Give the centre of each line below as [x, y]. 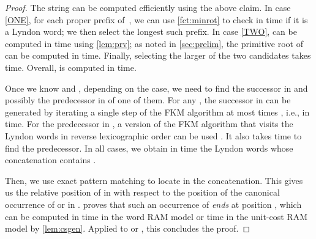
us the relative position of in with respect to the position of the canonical [142, 192]
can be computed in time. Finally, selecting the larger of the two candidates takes [158, 55]
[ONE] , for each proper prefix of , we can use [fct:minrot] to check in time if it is [156, 19]
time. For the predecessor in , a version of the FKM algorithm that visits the [149, 124]
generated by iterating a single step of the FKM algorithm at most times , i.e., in [157, 112]
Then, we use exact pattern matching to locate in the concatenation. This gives [154, 180]
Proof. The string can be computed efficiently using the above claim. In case [148, 7]
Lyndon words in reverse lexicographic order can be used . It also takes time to [153, 135]
